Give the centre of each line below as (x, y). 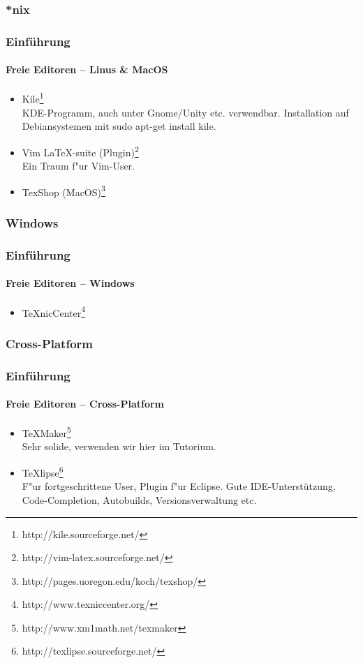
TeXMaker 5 (46, 432)
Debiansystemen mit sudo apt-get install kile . (119, 126)
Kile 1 (33, 98)
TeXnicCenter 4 (54, 311)
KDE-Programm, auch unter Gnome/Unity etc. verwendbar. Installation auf (185, 112)
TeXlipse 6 (43, 471)
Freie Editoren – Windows (70, 283)
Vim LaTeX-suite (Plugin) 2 (80, 151)
